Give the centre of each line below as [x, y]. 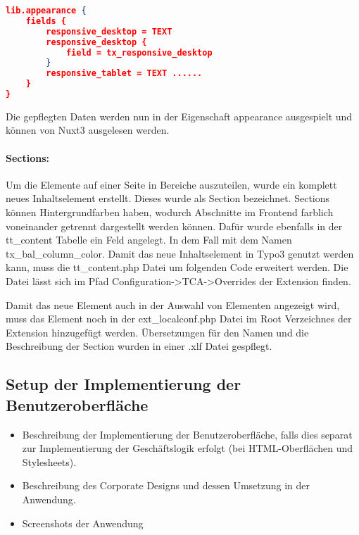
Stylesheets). [49, 461]
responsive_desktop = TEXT [109, 31]
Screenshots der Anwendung [83, 523]
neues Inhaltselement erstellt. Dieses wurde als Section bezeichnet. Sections [168, 198]
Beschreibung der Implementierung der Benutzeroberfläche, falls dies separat [187, 434]
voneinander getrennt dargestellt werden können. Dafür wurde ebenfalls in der [174, 226]
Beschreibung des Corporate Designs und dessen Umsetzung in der [166, 485]
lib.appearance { [46, 11]
